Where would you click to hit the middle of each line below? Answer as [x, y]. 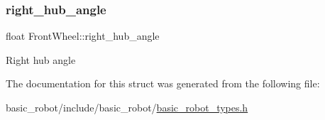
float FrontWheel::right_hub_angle [83, 36]
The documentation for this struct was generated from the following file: [163, 83]
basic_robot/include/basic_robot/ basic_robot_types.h [127, 107]
